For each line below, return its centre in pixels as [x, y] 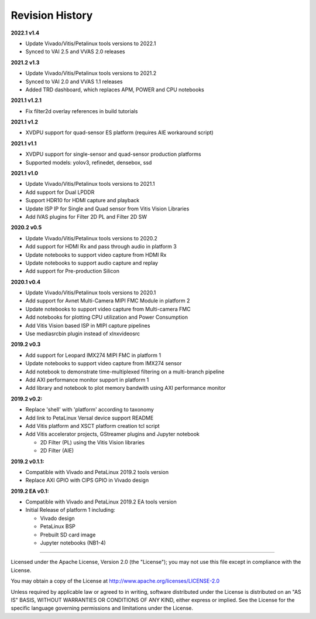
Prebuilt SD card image [68, 535]
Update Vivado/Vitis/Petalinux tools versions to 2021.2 [91, 73]
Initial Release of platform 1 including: [70, 510]
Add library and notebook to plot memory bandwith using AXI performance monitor [126, 388]
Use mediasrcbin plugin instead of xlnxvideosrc [83, 334]
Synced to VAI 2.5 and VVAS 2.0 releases [75, 52]
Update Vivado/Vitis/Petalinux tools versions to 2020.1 [91, 293]
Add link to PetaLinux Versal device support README [90, 418]
